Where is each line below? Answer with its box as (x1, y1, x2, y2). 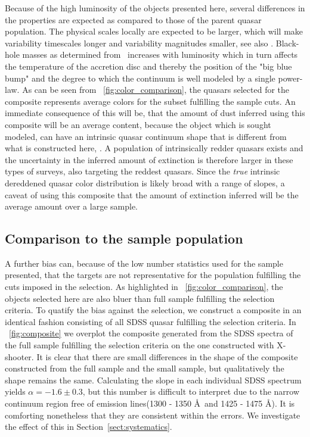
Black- (275, 36, 299, 49)
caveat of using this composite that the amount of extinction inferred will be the (5, 188, 299, 201)
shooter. (5, 350, 34, 363)
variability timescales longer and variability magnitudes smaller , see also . (5, 36, 274, 49)
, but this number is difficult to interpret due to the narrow (82, 385, 300, 398)
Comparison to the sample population (5, 229, 243, 248)
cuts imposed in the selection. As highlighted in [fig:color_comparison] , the (5, 280, 283, 293)
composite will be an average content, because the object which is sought (5, 118, 271, 130)
